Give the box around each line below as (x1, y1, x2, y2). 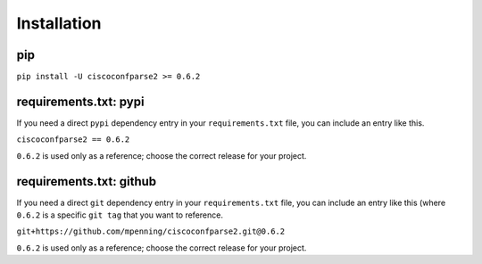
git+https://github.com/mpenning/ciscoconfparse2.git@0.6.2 (16, 227, 286, 236)
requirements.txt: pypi (16, 94, 145, 109)
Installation (16, 13, 102, 33)
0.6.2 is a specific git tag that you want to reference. (16, 210, 223, 220)
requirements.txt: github (16, 174, 157, 189)
